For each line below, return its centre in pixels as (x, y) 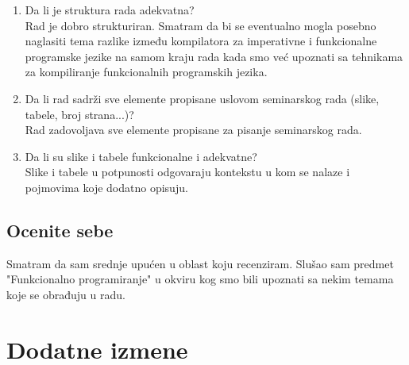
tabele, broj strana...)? (79, 114)
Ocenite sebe (60, 230)
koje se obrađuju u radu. (66, 294)
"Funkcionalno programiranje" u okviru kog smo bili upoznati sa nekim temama (200, 279)
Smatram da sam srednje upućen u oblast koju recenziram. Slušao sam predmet (200, 263)
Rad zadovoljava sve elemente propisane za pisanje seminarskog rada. (193, 130)
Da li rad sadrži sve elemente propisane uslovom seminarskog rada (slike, (202, 98)
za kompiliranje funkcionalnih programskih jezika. (146, 72)
